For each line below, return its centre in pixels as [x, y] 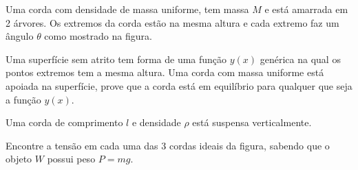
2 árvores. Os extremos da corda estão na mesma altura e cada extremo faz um [172, 22]
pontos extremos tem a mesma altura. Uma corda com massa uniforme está [165, 72]
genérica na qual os [300, 59]
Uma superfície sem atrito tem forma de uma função [116, 59]
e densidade [156, 122]
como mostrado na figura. [98, 36]
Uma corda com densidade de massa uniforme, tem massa [127, 9]
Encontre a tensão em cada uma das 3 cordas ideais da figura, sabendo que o [168, 145]
